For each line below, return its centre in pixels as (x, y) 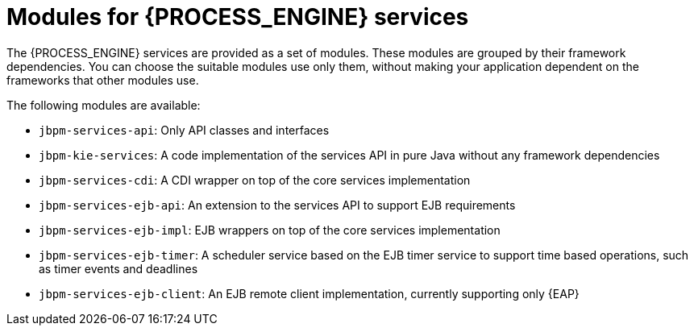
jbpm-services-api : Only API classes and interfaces (184, 130)
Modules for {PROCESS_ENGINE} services (238, 17)
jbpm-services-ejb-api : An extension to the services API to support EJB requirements (277, 205)
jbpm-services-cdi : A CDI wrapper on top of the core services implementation (255, 180)
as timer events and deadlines (118, 268)
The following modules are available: (104, 105)
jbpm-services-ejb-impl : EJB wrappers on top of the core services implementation (270, 230)
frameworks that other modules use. (103, 80)
